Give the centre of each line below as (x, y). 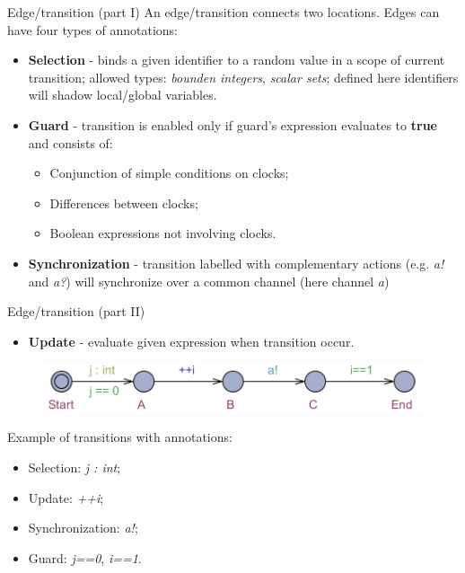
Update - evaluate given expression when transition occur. (191, 341)
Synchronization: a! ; (83, 528)
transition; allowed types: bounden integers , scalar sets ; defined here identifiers (243, 77)
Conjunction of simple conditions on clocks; (169, 173)
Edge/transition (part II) (76, 311)
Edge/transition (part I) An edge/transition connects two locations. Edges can (224, 12)
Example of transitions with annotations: (120, 437)
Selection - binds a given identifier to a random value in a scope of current (237, 60)
